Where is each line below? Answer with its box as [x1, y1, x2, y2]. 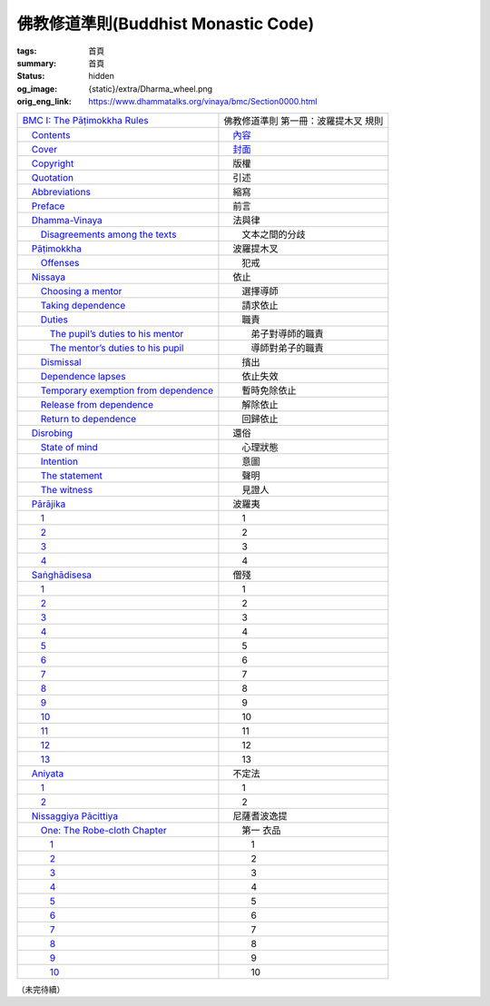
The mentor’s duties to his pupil [49, 341, 184, 354]
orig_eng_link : [16, 96, 72, 107]
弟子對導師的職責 [250, 327, 324, 340]
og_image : [16, 83, 58, 94]
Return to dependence [40, 412, 136, 425]
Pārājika [31, 498, 66, 510]
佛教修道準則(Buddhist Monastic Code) [16, 14, 315, 34]
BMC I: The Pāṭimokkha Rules [22, 113, 149, 126]
